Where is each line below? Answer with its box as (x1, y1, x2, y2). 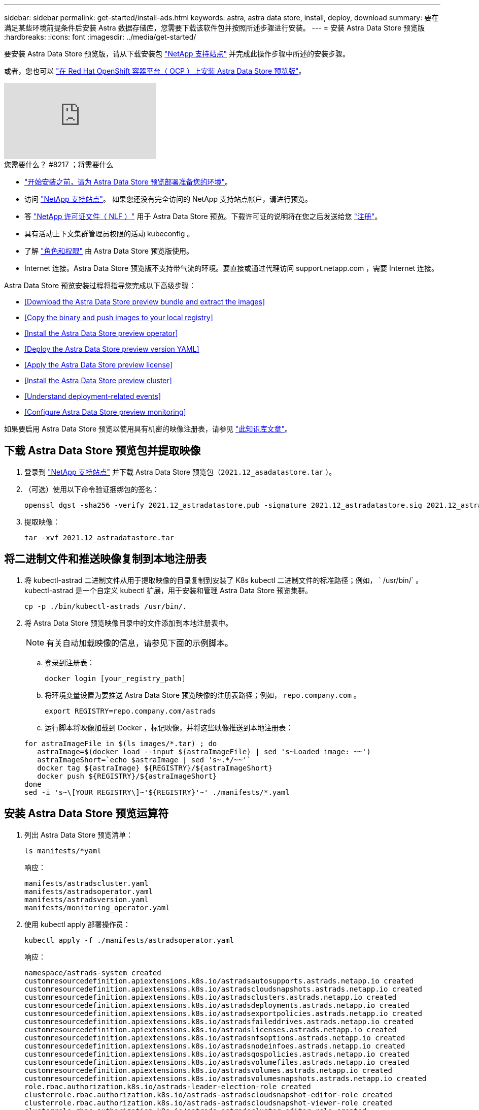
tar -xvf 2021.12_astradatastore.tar (24, 533, 175, 542)
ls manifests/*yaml (24, 846, 101, 855)
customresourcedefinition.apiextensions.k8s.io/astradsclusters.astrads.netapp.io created (24, 993, 397, 1001)
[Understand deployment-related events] (24, 392, 161, 400)
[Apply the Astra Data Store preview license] (24, 360, 173, 369)
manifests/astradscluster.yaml (24, 879, 149, 887)
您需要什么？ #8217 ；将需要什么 (4, 160, 114, 169)
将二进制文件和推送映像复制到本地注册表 (4, 552, 207, 566)
